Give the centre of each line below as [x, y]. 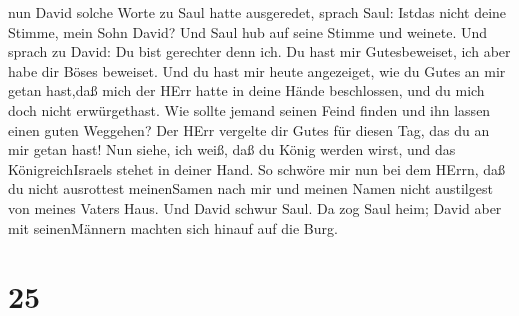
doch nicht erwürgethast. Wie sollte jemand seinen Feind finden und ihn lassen [249, 109]
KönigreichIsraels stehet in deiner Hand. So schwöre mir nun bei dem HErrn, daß [256, 168]
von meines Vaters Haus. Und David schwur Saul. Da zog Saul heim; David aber [255, 207]
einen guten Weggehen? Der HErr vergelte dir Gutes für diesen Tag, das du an [249, 129]
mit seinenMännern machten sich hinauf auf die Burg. [173, 227]
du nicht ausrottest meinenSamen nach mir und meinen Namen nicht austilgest [250, 188]
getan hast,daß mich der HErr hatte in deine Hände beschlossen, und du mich [246, 90]
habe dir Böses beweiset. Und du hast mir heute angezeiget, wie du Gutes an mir [257, 70]
